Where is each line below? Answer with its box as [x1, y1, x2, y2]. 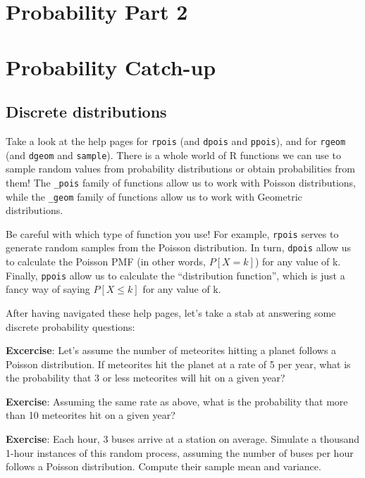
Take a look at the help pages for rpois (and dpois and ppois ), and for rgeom [6, 133, 346, 148]
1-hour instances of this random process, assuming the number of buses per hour [6, 445, 354, 460]
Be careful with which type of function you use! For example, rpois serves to [6, 226, 339, 241]
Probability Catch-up [6, 52, 216, 81]
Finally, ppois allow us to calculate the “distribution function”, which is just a [6, 268, 345, 282]
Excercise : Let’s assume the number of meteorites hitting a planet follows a [6, 343, 337, 358]
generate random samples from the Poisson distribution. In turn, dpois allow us [6, 240, 352, 255]
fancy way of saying [6, 282, 90, 296]
